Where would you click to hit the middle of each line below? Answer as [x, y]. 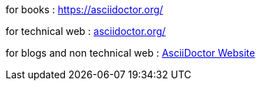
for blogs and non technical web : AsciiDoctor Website [130, 53]
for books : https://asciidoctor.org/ [84, 9]
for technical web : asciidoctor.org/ [86, 31]
